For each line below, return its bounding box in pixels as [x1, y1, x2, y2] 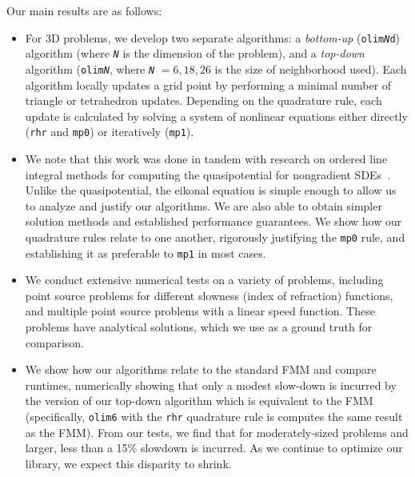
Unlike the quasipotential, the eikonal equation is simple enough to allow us [25, 182, 397, 198]
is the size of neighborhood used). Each [214, 60, 407, 77]
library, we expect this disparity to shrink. [25, 455, 232, 471]
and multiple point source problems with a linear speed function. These [25, 303, 375, 319]
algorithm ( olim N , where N [25, 60, 155, 77]
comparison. [25, 334, 85, 351]
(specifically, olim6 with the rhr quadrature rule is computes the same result [25, 408, 403, 425]
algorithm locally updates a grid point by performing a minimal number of [25, 76, 392, 93]
